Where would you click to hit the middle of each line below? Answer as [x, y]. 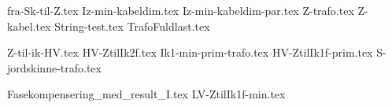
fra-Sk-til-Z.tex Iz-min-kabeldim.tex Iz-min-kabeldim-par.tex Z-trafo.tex [181, 10]
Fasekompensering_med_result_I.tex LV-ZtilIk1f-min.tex [146, 94]
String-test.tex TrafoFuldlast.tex [132, 26]
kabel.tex [29, 26]
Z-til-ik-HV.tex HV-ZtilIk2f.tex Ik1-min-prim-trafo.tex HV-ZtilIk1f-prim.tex [190, 52]
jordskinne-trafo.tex [54, 67]
